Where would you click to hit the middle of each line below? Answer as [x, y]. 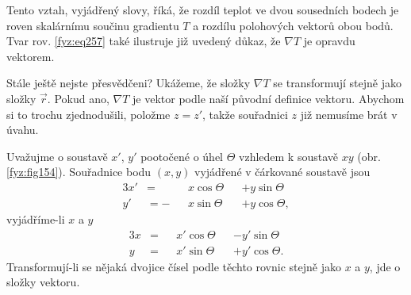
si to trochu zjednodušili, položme [88, 114]
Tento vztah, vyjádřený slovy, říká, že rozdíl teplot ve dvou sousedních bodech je [203, 10]
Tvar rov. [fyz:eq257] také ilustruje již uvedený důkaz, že [144, 41]
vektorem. [31, 56]
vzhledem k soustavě [289, 156]
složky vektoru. [43, 282]
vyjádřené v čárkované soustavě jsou [282, 172]
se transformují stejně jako [337, 83]
